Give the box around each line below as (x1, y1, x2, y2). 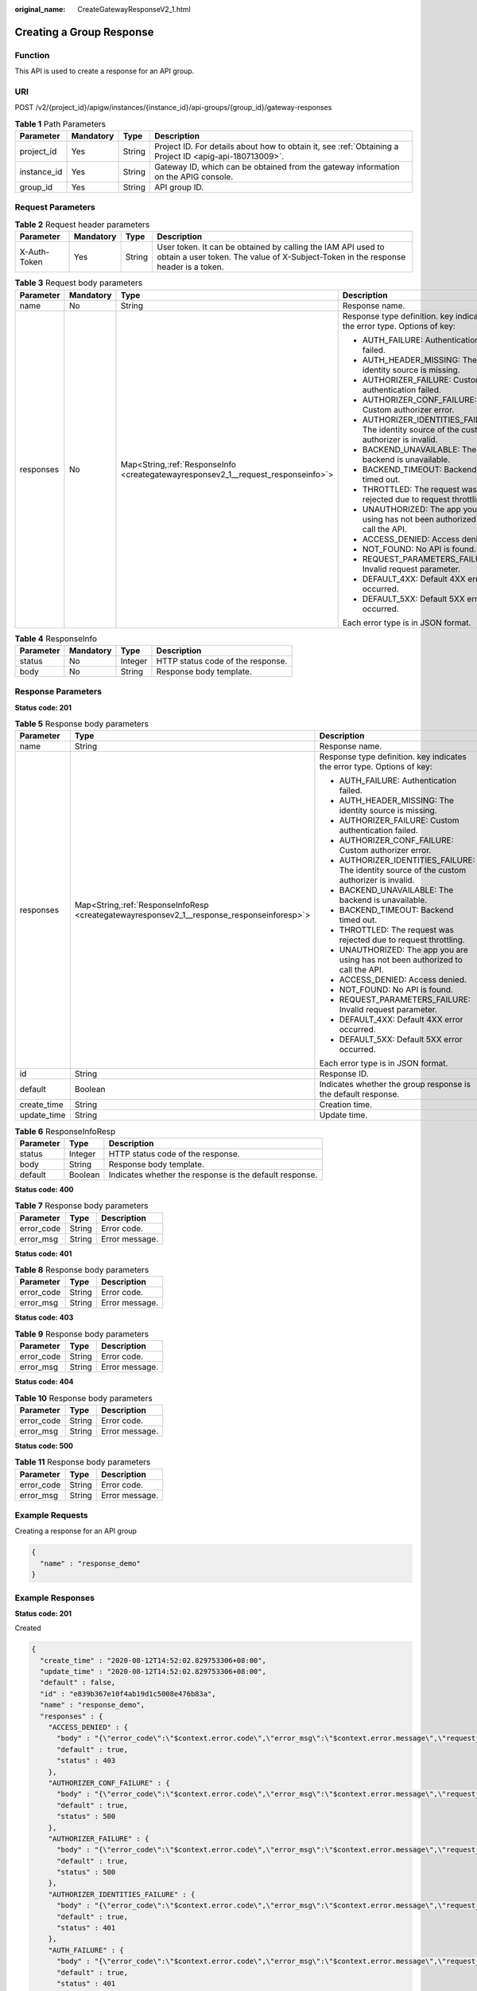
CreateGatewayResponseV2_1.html (77, 5, 191, 14)
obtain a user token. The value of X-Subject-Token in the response (156, 252, 405, 263)
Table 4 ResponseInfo (14, 633, 98, 644)
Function (14, 49, 50, 61)
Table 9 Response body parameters (14, 1328, 149, 1340)
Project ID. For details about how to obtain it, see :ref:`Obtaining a (153, 141, 399, 152)
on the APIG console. (153, 171, 234, 182)
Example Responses (14, 1592, 95, 1603)
